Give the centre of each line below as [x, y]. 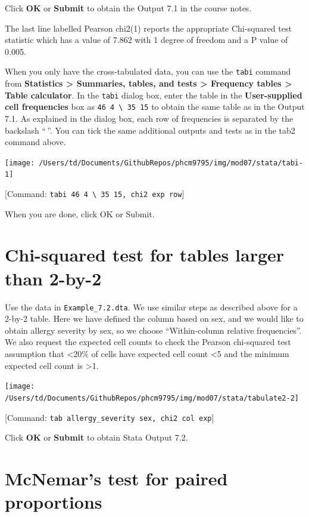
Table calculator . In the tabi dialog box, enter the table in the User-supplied [154, 95]
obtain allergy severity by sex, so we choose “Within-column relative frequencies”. [153, 330]
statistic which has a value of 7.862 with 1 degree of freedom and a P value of [146, 40]
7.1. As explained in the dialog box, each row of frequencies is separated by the [149, 118]
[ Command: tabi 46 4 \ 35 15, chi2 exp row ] [95, 194]
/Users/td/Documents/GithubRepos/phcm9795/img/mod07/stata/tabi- [171, 163]
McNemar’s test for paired [116, 478]
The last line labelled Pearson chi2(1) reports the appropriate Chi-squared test [148, 28]
